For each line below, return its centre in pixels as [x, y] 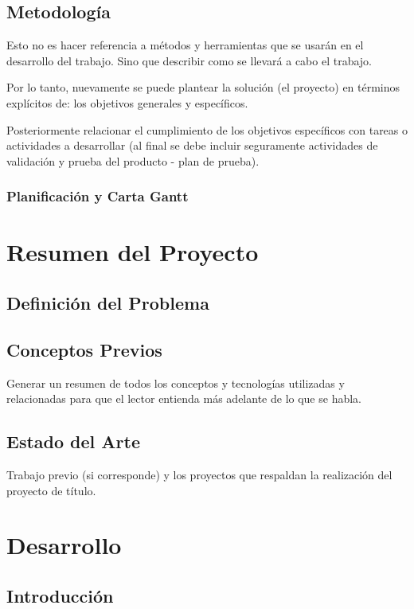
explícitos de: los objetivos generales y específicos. [127, 102]
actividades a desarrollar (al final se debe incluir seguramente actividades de [192, 145]
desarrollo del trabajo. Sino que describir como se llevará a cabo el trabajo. [189, 60]
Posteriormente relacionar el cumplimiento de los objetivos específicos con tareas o [207, 129]
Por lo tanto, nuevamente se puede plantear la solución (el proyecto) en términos [203, 87]
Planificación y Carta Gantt [98, 196]
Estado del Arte [73, 441]
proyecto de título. [51, 490]
